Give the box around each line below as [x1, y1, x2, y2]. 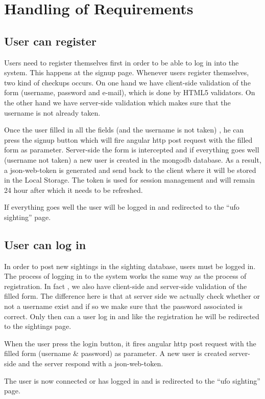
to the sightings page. [4, 321, 71, 331]
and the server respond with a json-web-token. [18, 358, 163, 369]
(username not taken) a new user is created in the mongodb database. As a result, [4, 154, 261, 165]
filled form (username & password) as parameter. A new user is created [4, 348, 227, 359]
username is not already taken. [4, 107, 101, 118]
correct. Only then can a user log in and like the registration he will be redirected [4, 311, 259, 321]
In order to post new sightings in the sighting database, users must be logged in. [4, 260, 256, 271]
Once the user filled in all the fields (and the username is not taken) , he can [4, 124, 244, 135]
